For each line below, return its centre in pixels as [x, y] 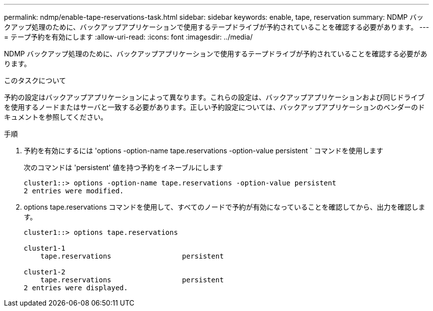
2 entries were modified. [74, 191]
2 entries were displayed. [76, 288]
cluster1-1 [45, 248]
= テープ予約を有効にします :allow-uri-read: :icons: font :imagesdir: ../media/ [128, 37]
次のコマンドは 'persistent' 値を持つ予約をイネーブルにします [124, 167]
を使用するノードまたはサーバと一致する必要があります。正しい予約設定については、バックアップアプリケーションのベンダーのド [215, 107]
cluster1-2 [45, 272]
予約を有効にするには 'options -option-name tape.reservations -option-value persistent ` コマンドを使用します [204, 151]
